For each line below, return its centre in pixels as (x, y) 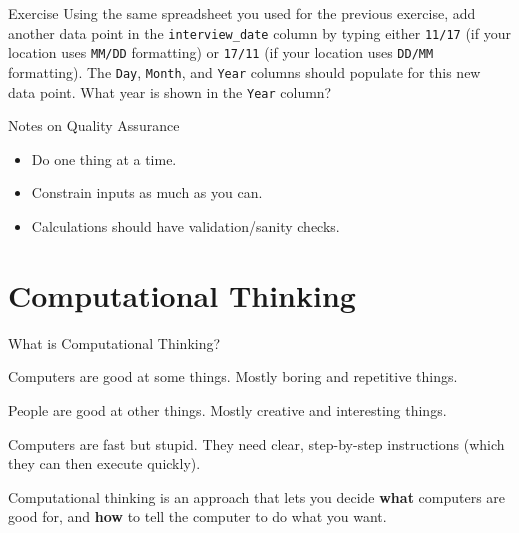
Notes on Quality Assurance (94, 125)
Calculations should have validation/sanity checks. (185, 226)
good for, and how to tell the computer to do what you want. (197, 516)
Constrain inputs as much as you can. (147, 192)
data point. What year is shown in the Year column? (170, 91)
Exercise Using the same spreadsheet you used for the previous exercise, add (242, 13)
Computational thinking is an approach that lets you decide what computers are (257, 496)
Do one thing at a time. (104, 158)
